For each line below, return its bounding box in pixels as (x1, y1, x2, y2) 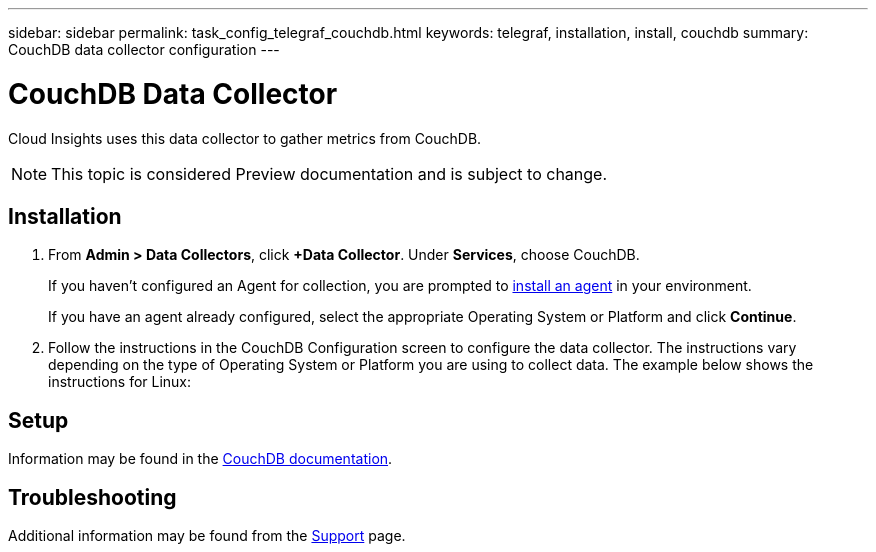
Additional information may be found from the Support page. (8, 527, 406, 545)
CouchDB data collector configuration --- (8, 41, 280, 58)
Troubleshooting (8, 484, 177, 510)
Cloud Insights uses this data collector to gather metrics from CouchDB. (8, 129, 482, 147)
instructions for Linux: (48, 373, 192, 391)
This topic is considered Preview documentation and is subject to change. (51, 163, 608, 184)
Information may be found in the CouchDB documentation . (8, 450, 393, 468)
